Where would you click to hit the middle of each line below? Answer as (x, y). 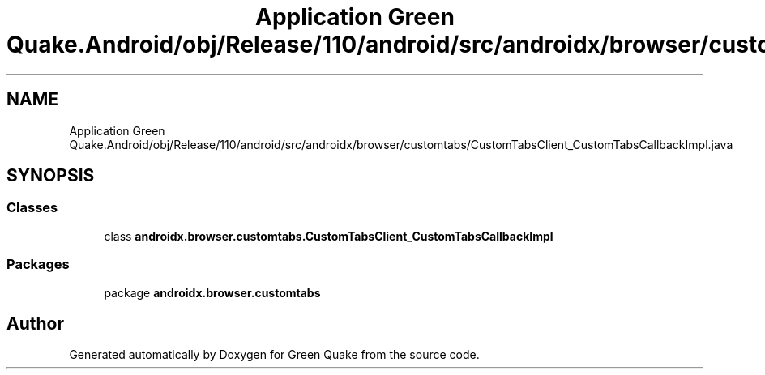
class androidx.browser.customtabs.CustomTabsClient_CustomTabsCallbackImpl (329, 236)
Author (35, 323)
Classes (32, 208)
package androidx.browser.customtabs (212, 292)
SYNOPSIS (51, 176)
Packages (38, 264)
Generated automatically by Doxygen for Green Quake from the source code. (274, 355)
